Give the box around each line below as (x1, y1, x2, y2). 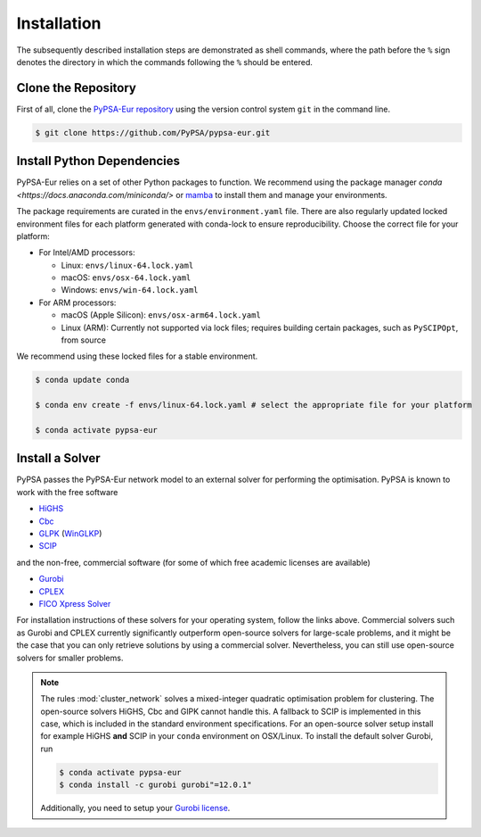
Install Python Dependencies (16, 153, 181, 169)
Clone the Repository (16, 80, 137, 95)
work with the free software (16, 486, 118, 497)
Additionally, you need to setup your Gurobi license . (40, 803, 231, 814)
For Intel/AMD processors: (38, 247, 135, 258)
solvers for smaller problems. (16, 652, 124, 663)
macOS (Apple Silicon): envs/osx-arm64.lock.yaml (61, 310, 262, 320)
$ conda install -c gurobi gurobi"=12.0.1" (59, 780, 253, 790)
